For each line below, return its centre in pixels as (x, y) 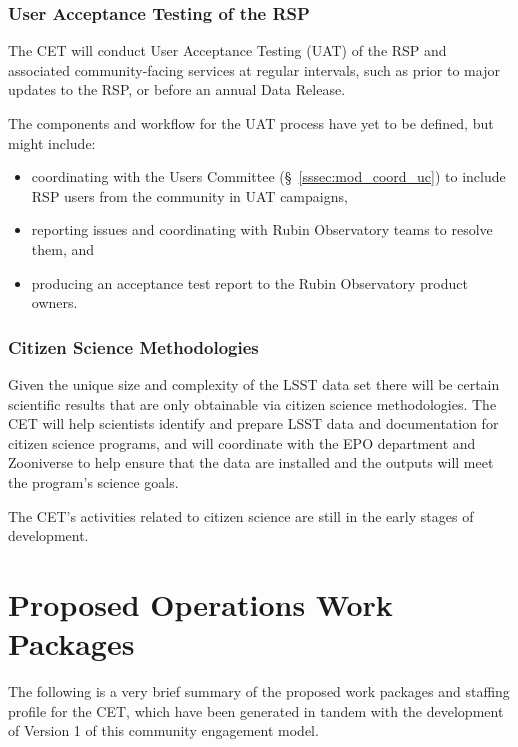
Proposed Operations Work (200, 603)
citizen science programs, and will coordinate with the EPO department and (242, 442)
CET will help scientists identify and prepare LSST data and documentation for (253, 423)
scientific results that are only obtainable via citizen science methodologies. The (252, 403)
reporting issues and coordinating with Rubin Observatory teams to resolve (262, 229)
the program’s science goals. (93, 481)
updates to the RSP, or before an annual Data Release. (177, 89)
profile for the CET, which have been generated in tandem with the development (256, 710)
